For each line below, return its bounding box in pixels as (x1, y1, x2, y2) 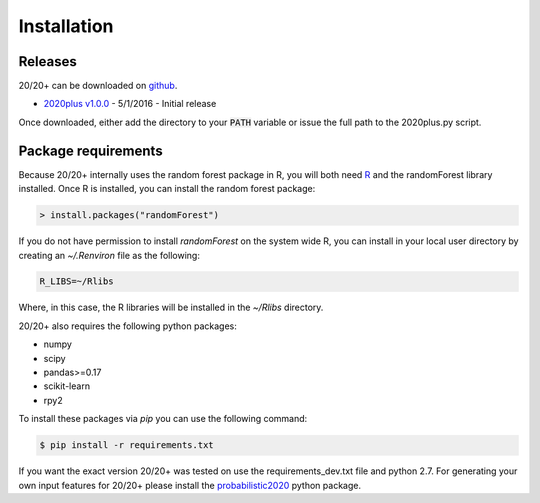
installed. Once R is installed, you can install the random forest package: (18, 183, 316, 195)
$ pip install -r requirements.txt (39, 440, 214, 451)
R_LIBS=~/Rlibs (39, 276, 114, 287)
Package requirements (18, 142, 164, 159)
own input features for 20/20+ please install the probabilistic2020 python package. (18, 479, 362, 491)
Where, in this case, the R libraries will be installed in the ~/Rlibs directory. (18, 301, 324, 314)
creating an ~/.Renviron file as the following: (18, 249, 200, 261)
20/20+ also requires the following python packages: (18, 320, 237, 332)
